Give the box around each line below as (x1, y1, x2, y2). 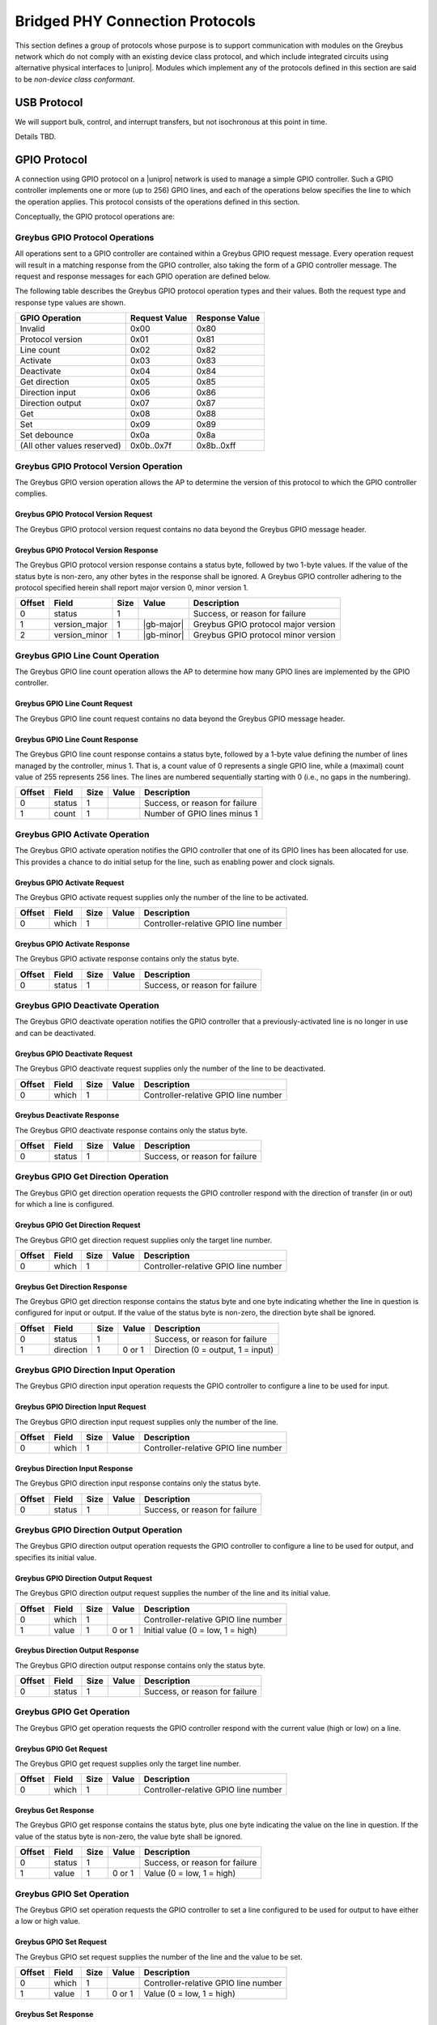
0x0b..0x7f (129, 440, 172, 451)
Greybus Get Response (15, 1805, 95, 1815)
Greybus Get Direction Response (15, 1281, 128, 1291)
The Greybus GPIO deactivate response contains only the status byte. (15, 1125, 248, 1135)
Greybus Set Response (15, 2009, 94, 2019)
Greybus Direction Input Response (15, 1463, 134, 1473)
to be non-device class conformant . (15, 74, 135, 84)
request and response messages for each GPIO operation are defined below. (15, 271, 271, 281)
